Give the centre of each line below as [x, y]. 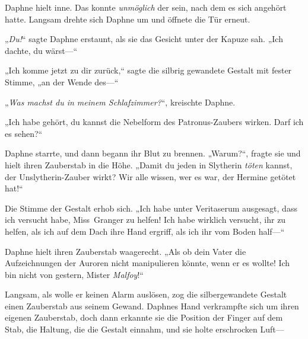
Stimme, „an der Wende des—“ [62, 81]
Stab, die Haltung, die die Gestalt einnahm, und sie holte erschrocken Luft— [145, 329]
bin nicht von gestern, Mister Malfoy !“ [74, 274]
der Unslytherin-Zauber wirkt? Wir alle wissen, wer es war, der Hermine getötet [150, 176]
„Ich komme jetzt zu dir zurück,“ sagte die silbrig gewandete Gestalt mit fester [148, 70]
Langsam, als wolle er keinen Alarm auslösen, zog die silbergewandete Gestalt [146, 294]
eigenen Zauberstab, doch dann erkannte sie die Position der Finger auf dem [144, 317]
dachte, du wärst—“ [41, 50]
